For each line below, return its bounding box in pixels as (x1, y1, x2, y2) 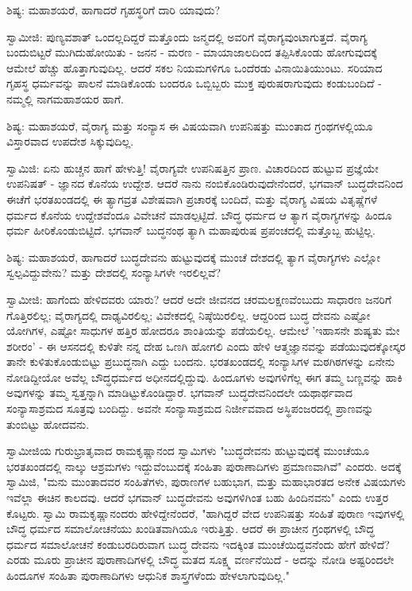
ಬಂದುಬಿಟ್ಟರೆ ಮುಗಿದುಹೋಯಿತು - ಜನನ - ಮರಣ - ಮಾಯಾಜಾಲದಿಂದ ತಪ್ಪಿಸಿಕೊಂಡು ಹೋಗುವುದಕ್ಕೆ (6, 44, 377, 60)
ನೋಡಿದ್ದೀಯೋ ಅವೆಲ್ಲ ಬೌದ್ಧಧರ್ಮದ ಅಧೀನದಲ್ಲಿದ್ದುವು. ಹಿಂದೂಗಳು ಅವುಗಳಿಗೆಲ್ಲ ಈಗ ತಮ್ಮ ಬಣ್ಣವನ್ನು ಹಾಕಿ (6, 368, 402, 385)
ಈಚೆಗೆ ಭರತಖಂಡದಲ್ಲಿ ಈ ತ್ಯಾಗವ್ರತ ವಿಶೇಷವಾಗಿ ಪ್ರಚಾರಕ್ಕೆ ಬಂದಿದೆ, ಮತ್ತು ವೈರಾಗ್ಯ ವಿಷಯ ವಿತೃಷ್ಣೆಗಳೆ (6, 190, 378, 207)
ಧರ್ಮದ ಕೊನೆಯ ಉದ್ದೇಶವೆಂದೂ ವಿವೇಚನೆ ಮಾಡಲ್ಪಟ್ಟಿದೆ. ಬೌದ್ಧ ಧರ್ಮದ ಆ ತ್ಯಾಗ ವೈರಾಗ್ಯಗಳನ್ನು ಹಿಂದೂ (6, 206, 392, 223)
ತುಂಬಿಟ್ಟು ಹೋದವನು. (6, 415, 90, 432)
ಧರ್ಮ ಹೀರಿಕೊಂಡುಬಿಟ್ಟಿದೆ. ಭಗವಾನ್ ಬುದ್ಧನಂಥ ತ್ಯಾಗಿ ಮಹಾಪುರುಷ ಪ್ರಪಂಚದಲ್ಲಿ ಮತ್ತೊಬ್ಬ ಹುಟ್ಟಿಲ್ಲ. (6, 222, 375, 239)
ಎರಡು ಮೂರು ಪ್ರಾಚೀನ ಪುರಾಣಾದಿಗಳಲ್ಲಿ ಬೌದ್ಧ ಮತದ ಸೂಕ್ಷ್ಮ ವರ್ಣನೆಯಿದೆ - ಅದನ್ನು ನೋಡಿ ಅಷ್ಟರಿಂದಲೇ (6, 551, 395, 568)
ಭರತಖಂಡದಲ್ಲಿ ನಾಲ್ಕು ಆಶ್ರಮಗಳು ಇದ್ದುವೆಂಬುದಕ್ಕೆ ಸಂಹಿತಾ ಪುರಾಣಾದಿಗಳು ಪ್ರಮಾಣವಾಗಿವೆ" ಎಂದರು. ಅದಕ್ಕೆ (6, 457, 402, 474)
